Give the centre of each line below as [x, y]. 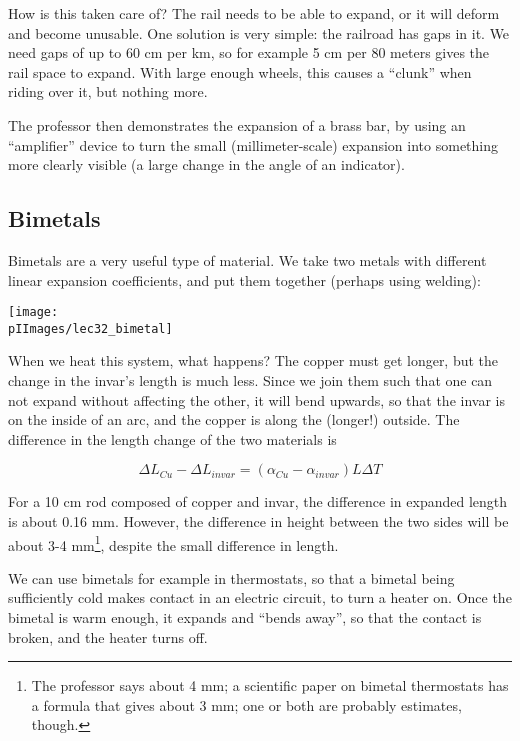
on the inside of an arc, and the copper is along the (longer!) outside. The [234, 419]
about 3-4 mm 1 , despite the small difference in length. [173, 543]
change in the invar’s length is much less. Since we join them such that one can [250, 380]
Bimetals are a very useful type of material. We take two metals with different [247, 259]
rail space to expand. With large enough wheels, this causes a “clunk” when [240, 71]
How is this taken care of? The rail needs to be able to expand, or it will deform [254, 13]
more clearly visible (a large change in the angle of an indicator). [206, 164]
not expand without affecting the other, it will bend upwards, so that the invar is [256, 399]
